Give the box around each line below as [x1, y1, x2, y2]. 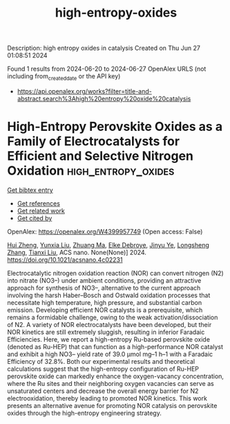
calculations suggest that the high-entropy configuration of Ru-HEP [7, 364, 199, 373]
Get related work [17, 206, 66, 215]
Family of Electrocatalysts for [7, 134, 180, 150]
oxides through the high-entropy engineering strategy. [7, 409, 162, 417]
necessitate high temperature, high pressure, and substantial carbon [7, 298, 202, 306]
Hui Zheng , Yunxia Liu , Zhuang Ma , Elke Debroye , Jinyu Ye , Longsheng [7, 240, 209, 249]
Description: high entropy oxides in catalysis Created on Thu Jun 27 [7, 44, 200, 53]
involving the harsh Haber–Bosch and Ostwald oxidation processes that [7, 291, 211, 299]
